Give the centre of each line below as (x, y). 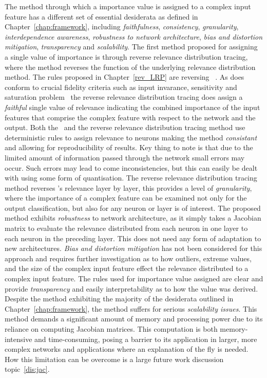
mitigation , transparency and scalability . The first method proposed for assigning (131, 47)
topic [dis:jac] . (27, 369)
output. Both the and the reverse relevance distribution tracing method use (125, 127)
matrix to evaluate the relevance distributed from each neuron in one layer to (126, 228)
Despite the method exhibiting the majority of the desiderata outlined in (119, 299)
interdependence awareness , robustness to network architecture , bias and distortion (134, 36)
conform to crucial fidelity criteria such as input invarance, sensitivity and (121, 87)
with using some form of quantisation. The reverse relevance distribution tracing (131, 178)
